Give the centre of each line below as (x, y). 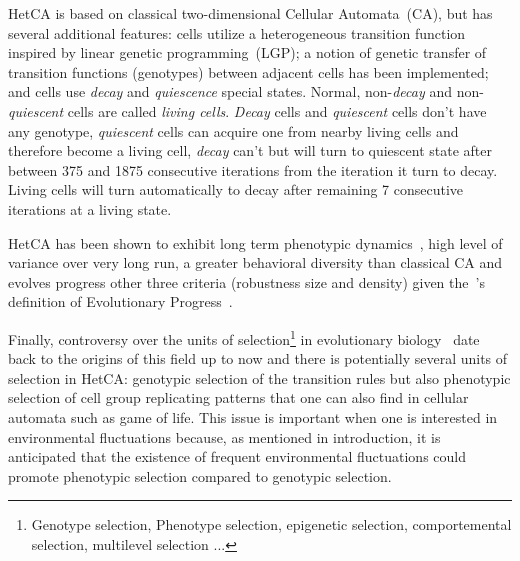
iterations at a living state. (90, 208)
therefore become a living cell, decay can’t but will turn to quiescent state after (250, 150)
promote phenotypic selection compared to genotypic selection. (200, 475)
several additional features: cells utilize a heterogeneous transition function (237, 32)
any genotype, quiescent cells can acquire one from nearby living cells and (233, 130)
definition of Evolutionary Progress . (120, 301)
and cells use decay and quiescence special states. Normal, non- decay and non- (246, 91)
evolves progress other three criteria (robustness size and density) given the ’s (246, 281)
